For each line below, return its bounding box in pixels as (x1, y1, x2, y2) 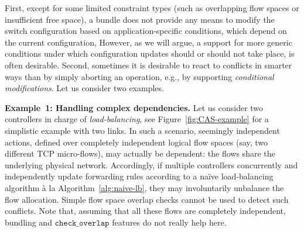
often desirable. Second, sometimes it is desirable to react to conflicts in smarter (5, 58, 292, 71)
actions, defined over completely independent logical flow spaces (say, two (5, 136, 268, 148)
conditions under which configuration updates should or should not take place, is (5, 47, 295, 60)
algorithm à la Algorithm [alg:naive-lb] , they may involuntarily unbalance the (5, 181, 284, 193)
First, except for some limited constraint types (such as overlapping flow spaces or (5, 2, 299, 13)
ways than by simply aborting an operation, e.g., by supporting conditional (5, 70, 274, 82)
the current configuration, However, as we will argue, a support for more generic (5, 36, 292, 48)
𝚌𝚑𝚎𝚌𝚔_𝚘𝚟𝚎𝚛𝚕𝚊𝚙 (54, 219, 110, 227)
